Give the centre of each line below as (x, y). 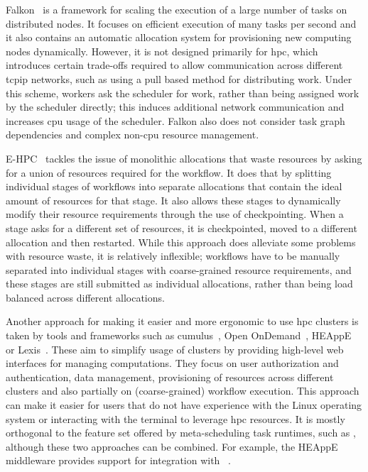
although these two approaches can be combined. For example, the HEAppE (172, 446)
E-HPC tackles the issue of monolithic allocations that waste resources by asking (184, 158)
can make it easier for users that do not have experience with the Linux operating (184, 405)
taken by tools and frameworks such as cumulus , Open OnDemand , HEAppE (179, 335)
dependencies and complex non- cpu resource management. (132, 135)
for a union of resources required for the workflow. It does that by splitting (169, 172)
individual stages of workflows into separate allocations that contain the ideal (174, 186)
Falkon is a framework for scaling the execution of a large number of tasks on (177, 9)
